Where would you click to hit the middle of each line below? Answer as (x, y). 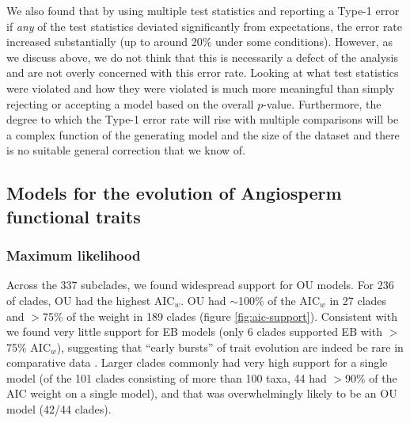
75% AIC (28, 347)
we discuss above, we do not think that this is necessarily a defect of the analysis (202, 57)
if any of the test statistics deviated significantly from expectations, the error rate (205, 26)
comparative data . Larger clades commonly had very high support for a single (197, 362)
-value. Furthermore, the (322, 103)
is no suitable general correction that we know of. (126, 150)
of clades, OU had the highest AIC (91, 300)
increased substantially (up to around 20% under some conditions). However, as (199, 42)
